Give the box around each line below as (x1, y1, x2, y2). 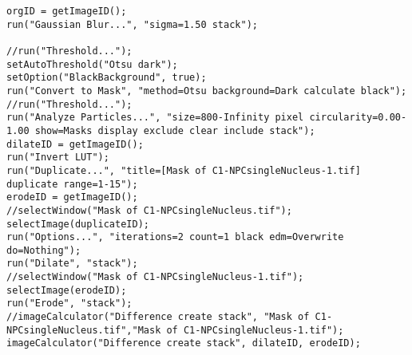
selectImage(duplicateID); (6, 218, 149, 230)
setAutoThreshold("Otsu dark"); (6, 58, 178, 70)
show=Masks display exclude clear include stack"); (34, 124, 315, 136)
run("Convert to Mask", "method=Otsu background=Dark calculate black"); (6, 85, 407, 97)
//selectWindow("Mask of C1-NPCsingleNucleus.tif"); (6, 204, 292, 216)
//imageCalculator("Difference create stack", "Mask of (6, 311, 310, 323)
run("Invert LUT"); (6, 152, 109, 164)
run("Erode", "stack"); (6, 298, 133, 310)
